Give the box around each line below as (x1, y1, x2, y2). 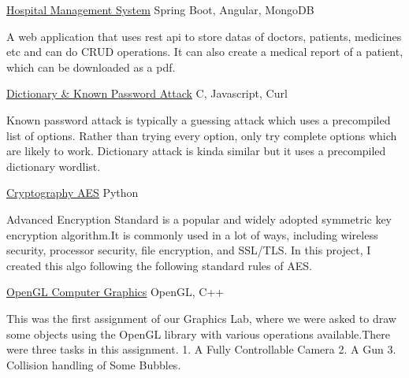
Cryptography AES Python (6, 184, 139, 201)
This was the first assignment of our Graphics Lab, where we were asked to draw (6, 309, 396, 326)
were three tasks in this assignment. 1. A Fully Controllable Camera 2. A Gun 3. (6, 341, 396, 358)
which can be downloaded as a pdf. (6, 58, 176, 75)
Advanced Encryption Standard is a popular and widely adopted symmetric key (6, 210, 392, 227)
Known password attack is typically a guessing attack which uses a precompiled (6, 111, 391, 128)
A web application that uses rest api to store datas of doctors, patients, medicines (6, 28, 402, 44)
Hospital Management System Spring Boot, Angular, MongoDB (6, 2, 314, 17)
